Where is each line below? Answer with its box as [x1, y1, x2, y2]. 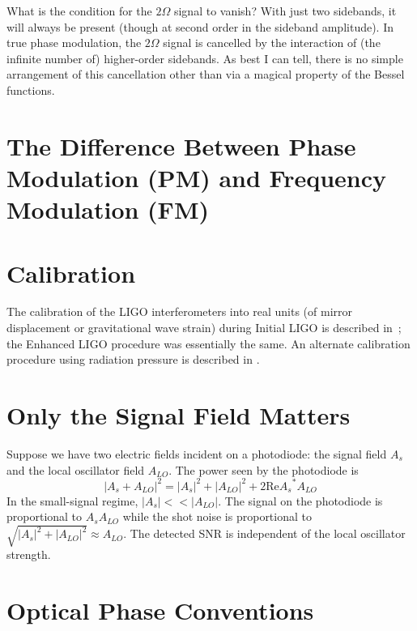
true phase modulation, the [6, 34, 142, 51]
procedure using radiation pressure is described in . [6, 351, 260, 368]
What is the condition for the [6, 2, 152, 19]
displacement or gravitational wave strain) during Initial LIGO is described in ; [6, 319, 402, 336]
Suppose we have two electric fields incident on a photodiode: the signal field [6, 445, 387, 462]
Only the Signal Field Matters [6, 399, 351, 431]
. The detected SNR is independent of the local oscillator [123, 525, 406, 542]
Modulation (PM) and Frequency [6, 160, 387, 194]
